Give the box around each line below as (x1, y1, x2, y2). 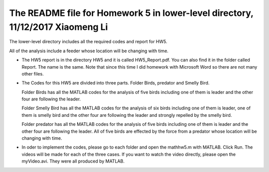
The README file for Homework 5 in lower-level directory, (9, 7, 254, 18)
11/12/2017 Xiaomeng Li (9, 21, 108, 32)
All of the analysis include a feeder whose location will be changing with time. (9, 48, 169, 54)
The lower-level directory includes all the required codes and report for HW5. (9, 39, 168, 45)
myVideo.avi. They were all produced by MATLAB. (21, 158, 125, 164)
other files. (21, 71, 44, 77)
